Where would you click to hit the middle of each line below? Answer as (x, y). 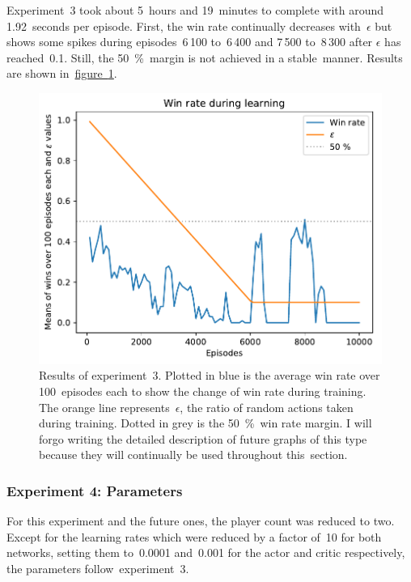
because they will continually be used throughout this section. (193, 455)
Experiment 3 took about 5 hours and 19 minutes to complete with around (195, 10)
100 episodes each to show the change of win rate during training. (203, 391)
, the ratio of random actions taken (267, 407)
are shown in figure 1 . (62, 73)
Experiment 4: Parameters (95, 490)
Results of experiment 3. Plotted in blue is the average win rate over (210, 375)
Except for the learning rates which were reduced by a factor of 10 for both (194, 536)
